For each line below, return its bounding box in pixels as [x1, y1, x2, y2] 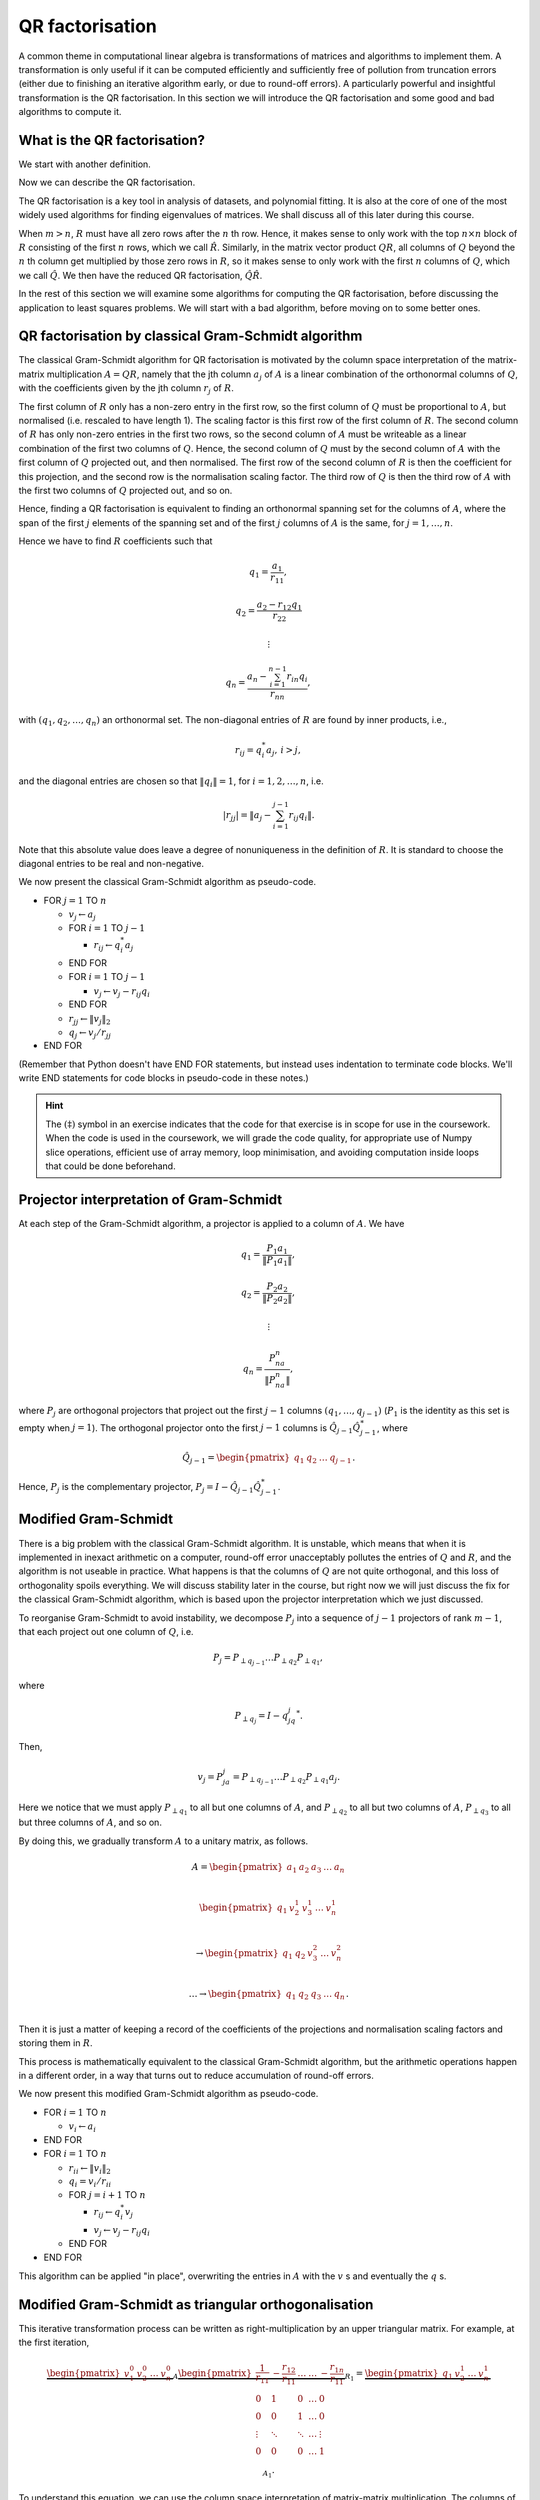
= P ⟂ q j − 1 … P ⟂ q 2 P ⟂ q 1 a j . [232, 1771, 340, 1786]
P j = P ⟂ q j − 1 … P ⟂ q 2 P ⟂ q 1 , [212, 1652, 324, 1667]
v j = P [197, 1771, 224, 1785]
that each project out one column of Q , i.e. [18, 1625, 194, 1637]
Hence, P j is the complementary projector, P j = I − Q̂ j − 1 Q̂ [18, 1481, 262, 1495]
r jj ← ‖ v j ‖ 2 [68, 1013, 111, 1027]
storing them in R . [18, 2037, 94, 2049]
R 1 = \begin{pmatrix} [344, 2368, 439, 2383]
